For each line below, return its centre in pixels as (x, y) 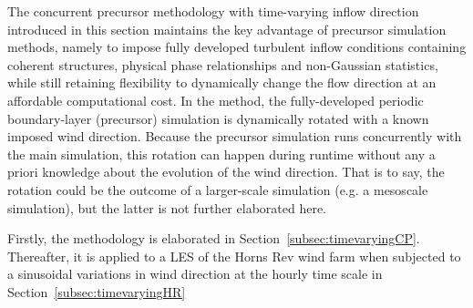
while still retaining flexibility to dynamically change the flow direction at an (222, 82)
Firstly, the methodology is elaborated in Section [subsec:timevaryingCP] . (214, 238)
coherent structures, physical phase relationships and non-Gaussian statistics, (223, 64)
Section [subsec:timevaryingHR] (97, 291)
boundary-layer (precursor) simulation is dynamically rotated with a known (218, 118)
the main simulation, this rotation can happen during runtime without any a (221, 154)
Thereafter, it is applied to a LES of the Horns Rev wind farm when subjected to (234, 256)
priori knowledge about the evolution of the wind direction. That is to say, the (226, 172)
